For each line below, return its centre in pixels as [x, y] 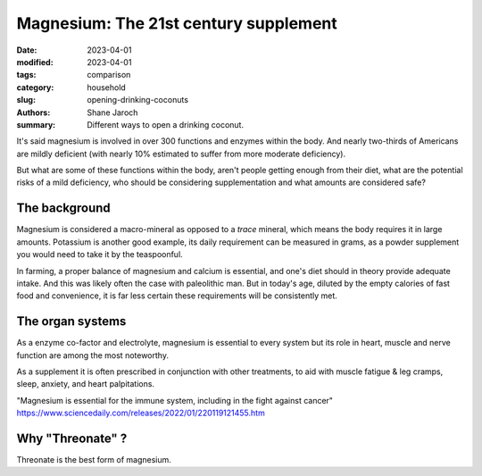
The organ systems [71, 322]
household [107, 87]
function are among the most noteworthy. [93, 355]
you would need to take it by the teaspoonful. [100, 255]
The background [63, 209]
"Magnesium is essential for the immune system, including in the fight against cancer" [175, 400]
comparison [109, 75]
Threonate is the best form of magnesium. [94, 460]
